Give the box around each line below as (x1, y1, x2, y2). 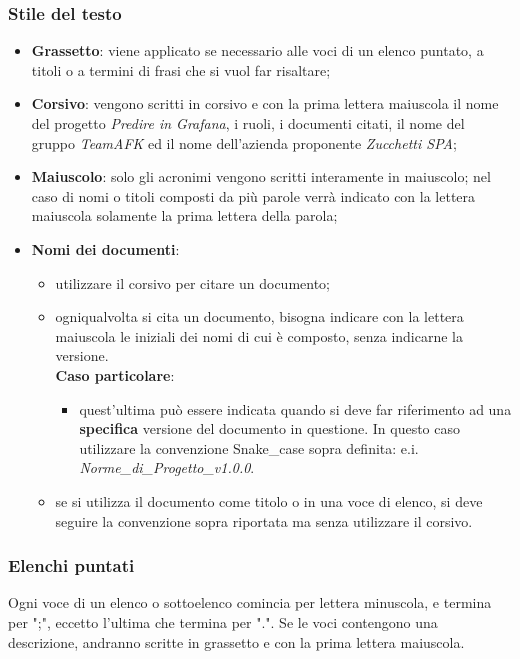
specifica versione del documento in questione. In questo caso (79, 418, 461, 439)
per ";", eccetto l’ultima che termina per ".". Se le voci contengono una (8, 611, 438, 632)
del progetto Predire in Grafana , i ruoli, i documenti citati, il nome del (31, 113, 465, 133)
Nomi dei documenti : (31, 238, 180, 259)
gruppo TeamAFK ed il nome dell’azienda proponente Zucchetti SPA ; (31, 132, 457, 153)
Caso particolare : (55, 364, 175, 385)
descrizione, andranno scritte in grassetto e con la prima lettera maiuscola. (8, 631, 465, 652)
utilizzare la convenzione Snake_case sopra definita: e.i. (79, 437, 419, 458)
